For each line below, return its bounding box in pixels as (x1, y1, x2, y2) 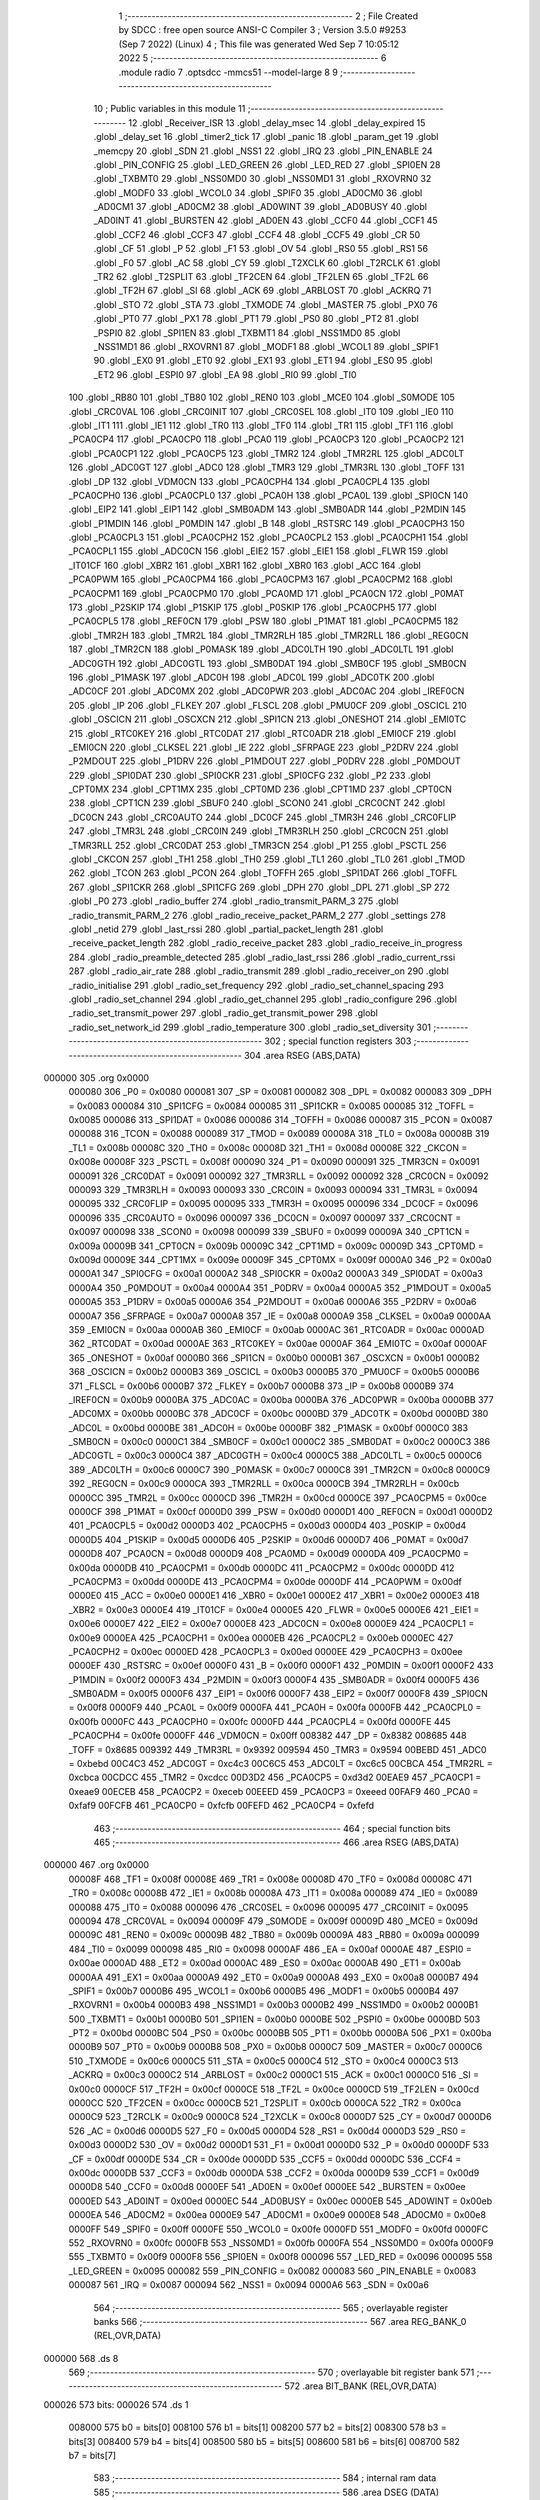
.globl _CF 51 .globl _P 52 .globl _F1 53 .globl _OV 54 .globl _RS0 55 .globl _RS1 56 (93, 243, 429, 255)
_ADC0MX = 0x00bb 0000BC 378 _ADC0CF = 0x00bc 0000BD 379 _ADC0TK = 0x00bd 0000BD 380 (68, 1408, 489, 1420)
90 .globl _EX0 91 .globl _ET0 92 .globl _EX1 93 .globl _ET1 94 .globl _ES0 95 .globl (93, 355, 433, 367)
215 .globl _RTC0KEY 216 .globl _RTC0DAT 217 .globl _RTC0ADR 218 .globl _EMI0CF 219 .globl (68, 727, 457, 739)
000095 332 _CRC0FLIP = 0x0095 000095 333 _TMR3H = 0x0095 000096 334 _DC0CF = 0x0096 (68, 1198, 479, 1210)
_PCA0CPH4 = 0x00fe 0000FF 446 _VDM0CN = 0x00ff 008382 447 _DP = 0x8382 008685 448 (68, 1730, 467, 1742)
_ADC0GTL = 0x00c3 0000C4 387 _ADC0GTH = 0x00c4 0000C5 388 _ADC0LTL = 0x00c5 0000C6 (68, 1450, 482, 1462)
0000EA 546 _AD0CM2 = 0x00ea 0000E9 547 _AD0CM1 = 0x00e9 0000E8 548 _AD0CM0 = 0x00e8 (68, 2209, 487, 2221)
